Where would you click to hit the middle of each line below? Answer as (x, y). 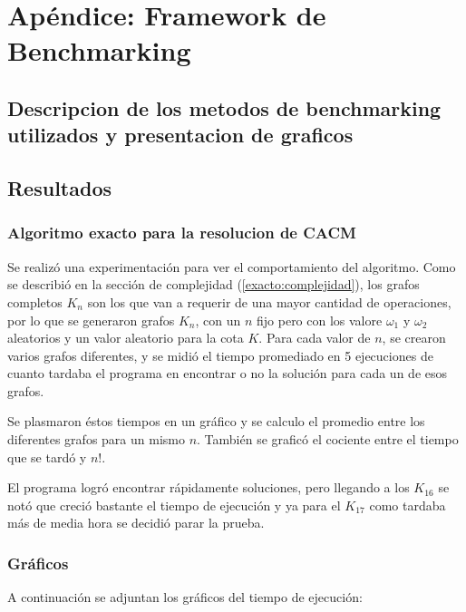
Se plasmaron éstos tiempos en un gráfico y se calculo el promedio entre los (216, 421)
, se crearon (414, 338)
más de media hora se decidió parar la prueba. (136, 523)
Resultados (59, 188)
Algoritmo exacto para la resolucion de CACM (182, 233)
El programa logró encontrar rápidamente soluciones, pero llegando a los (209, 487)
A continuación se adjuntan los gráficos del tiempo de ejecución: (185, 597)
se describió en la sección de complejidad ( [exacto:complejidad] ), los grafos (214, 284)
